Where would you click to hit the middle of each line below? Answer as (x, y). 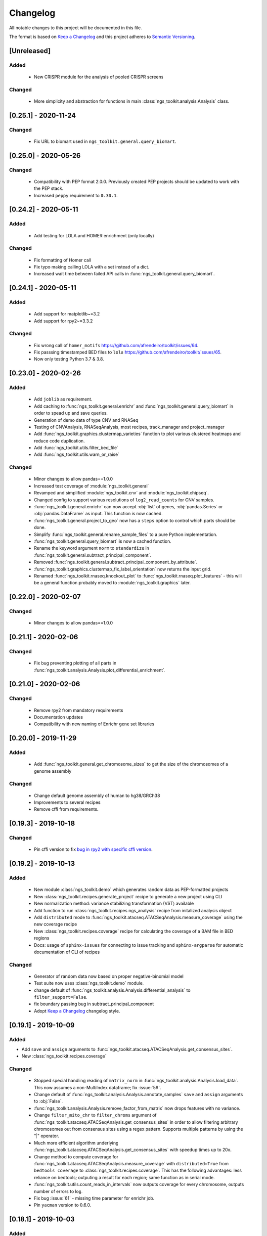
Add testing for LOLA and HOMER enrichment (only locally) (94, 235)
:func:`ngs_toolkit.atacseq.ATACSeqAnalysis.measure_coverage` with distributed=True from (131, 1164)
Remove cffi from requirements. (66, 809)
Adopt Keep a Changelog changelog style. (77, 1011)
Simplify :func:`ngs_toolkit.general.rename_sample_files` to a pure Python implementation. (126, 534)
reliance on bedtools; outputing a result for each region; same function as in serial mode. (124, 1177)
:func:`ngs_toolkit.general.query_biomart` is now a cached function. (103, 541)
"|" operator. (46, 1136)
